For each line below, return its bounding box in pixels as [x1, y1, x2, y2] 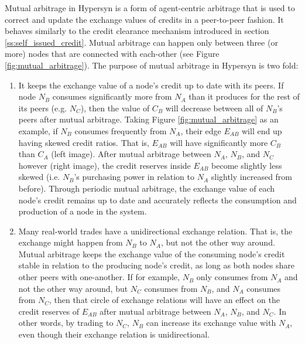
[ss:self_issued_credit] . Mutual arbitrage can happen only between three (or [5, 36, 278, 48]
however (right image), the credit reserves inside [18, 159, 191, 171]
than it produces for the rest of [189, 90, 300, 103]
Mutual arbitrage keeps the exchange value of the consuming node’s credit [18, 247, 285, 260]
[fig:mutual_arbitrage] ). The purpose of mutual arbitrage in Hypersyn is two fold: [5, 59, 299, 71]
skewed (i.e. [18, 171, 60, 183]
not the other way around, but [18, 282, 128, 294]
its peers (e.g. [18, 101, 67, 114]
